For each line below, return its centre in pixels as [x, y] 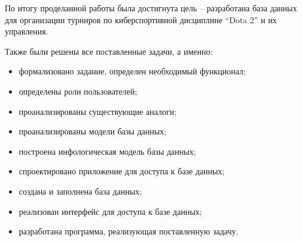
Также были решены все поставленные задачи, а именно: [109, 51]
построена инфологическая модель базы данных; [107, 151]
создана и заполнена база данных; [80, 191]
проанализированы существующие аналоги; [98, 111]
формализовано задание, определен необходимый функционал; [132, 71]
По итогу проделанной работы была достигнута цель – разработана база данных [151, 8]
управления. [27, 31]
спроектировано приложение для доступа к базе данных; [122, 171]
